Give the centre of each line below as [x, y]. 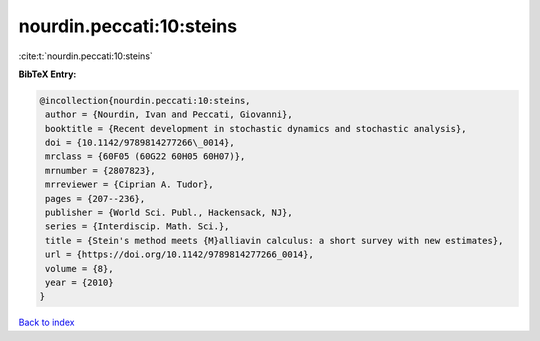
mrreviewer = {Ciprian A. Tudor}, [129, 184]
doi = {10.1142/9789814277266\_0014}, [140, 143]
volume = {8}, [79, 268]
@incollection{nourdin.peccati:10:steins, [145, 100]
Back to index [46, 322]
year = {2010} [79, 282]
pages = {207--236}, [95, 198]
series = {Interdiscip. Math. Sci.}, [137, 226]
